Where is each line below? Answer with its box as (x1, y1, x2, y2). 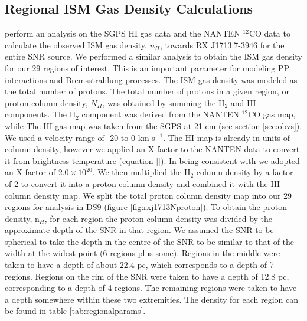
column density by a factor (196, 166, 293, 178)
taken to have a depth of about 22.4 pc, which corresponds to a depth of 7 (5, 258, 274, 271)
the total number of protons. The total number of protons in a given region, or (5, 85, 289, 97)
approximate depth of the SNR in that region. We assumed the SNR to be (5, 224, 274, 236)
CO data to (249, 27, 290, 40)
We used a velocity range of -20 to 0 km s (5, 131, 155, 143)
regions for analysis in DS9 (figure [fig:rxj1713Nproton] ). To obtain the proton (5, 201, 287, 213)
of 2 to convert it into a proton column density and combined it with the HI (5, 177, 280, 189)
